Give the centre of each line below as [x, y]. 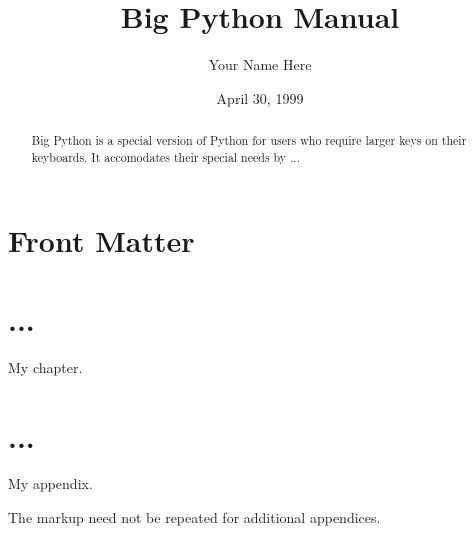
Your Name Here [260, 64]
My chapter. [45, 366]
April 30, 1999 [260, 97]
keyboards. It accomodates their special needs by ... [165, 156]
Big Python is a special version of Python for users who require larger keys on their [249, 140]
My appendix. [50, 483]
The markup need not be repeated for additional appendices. [194, 517]
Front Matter [101, 240]
